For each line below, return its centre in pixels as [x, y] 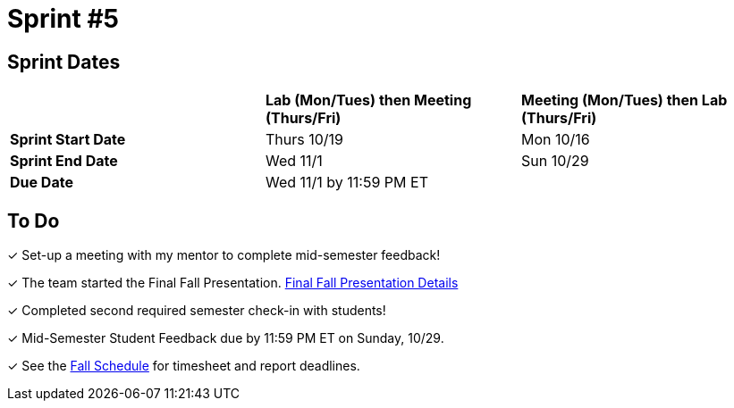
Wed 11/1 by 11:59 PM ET [346, 183]
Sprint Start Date [68, 140]
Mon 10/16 [555, 140]
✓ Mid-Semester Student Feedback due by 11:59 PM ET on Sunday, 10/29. [226, 338]
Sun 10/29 [555, 161]
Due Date [42, 183]
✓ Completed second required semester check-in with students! [197, 311]
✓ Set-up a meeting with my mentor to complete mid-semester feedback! [224, 255]
